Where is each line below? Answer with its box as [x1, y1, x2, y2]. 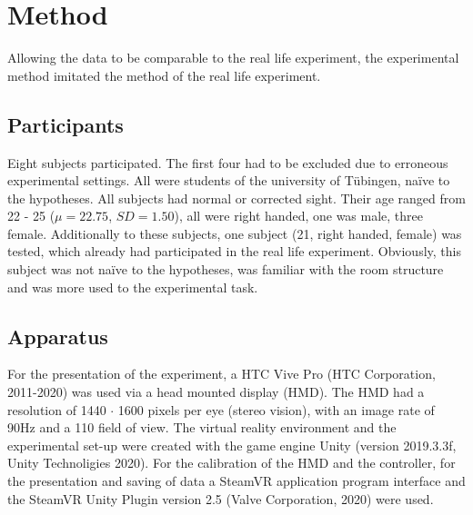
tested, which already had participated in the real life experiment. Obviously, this [7, 242, 461, 261]
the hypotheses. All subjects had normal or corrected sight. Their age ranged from [7, 188, 466, 207]
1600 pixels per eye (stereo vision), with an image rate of [117, 400, 435, 419]
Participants [7, 110, 124, 138]
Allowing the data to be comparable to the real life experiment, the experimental [7, 48, 459, 67]
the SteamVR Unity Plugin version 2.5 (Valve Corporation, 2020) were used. [7, 489, 434, 508]
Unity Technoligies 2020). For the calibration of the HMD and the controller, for [7, 453, 456, 472]
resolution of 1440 [7, 400, 106, 419]
